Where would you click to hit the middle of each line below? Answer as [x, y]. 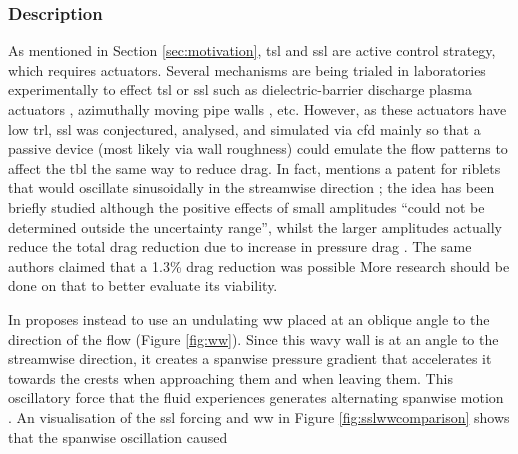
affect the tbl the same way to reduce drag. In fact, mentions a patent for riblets [254, 167]
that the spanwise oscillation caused [118, 436]
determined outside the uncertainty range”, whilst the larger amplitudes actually [255, 226]
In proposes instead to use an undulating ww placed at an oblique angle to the [249, 318]
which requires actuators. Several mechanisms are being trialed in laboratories [247, 69]
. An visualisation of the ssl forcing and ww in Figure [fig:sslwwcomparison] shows [259, 416]
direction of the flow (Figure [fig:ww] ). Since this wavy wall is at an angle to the [253, 338]
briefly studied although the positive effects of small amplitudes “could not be [246, 206]
